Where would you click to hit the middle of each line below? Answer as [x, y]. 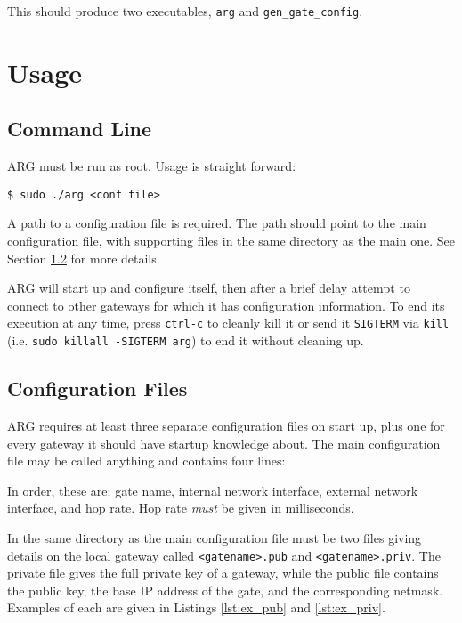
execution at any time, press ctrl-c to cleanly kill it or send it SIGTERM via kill [228, 323]
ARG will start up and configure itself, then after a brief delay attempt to [209, 288]
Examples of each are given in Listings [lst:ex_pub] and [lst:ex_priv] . [196, 607]
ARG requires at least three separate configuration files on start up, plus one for [226, 425]
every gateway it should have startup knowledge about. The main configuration [224, 443]
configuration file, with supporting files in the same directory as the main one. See [231, 241]
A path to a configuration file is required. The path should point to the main [217, 223]
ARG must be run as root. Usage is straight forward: [152, 166]
